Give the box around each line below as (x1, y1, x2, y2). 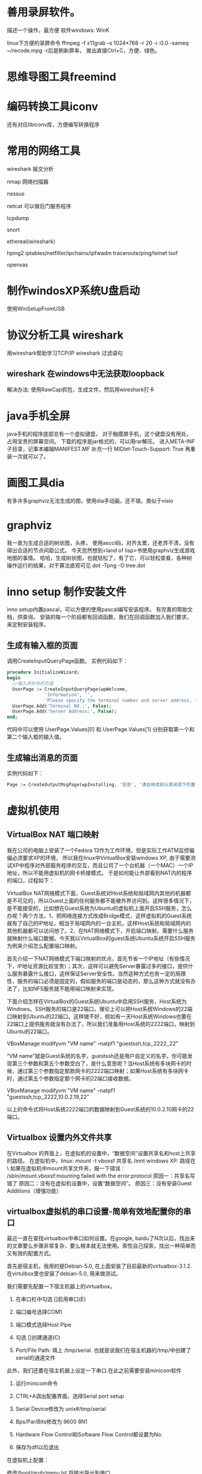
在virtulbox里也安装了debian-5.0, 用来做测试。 (7, 1270, 122, 1277)
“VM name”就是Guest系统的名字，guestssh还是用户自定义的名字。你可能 (7, 1052, 188, 1059)
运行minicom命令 (15, 1380, 58, 1387)
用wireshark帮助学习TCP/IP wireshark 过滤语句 (7, 349, 123, 357)
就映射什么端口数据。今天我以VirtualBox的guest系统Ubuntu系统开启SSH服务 (7, 935, 196, 942)
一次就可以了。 (11, 452, 49, 460)
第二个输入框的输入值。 (7, 733, 65, 740)
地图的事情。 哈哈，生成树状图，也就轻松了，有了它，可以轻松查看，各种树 (7, 554, 192, 561)
